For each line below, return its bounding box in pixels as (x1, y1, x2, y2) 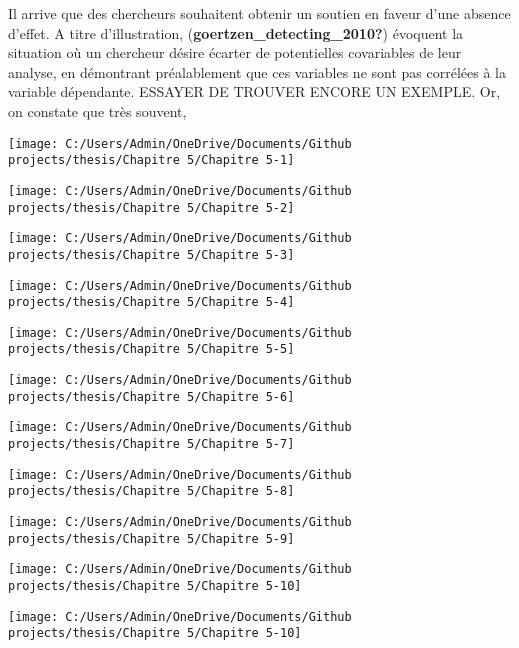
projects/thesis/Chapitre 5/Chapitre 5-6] (8, 389, 295, 404)
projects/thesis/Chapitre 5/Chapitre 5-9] (8, 531, 295, 546)
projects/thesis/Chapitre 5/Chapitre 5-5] (8, 342, 295, 357)
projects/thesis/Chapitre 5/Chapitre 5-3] (8, 247, 295, 262)
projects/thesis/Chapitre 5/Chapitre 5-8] (8, 484, 295, 499)
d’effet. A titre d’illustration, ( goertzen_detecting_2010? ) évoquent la (8, 22, 464, 43)
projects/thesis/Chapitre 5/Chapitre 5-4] (8, 295, 295, 310)
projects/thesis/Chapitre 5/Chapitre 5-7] (8, 437, 295, 452)
